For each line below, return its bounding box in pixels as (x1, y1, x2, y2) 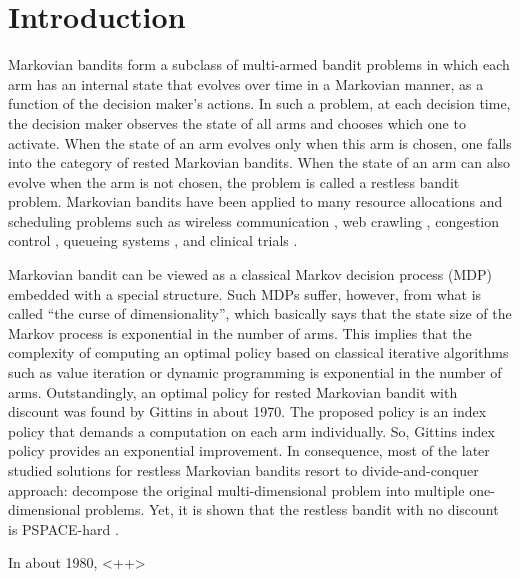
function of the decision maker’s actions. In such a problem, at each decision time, (8, 93, 511, 114)
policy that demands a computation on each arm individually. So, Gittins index (8, 420, 495, 441)
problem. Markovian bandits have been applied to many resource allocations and (8, 191, 503, 212)
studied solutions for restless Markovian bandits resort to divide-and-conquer (8, 460, 479, 480)
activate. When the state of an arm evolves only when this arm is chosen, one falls (8, 132, 512, 153)
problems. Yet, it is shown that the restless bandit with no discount (85, 499, 499, 520)
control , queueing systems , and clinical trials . (8, 230, 298, 251)
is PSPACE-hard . (8, 518, 119, 539)
